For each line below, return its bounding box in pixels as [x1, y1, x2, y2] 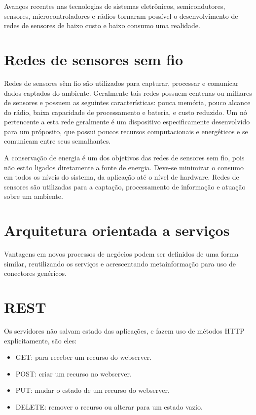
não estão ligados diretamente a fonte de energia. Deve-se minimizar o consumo [4, 162, 244, 172]
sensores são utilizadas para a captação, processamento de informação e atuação [4, 181, 246, 191]
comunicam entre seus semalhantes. [4, 136, 111, 146]
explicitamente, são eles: [4, 335, 77, 345]
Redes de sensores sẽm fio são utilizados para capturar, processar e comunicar [4, 77, 239, 88]
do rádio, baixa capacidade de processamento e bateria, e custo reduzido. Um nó [4, 107, 247, 117]
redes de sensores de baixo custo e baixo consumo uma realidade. [4, 20, 200, 31]
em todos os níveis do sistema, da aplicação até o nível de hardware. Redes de [4, 172, 239, 182]
